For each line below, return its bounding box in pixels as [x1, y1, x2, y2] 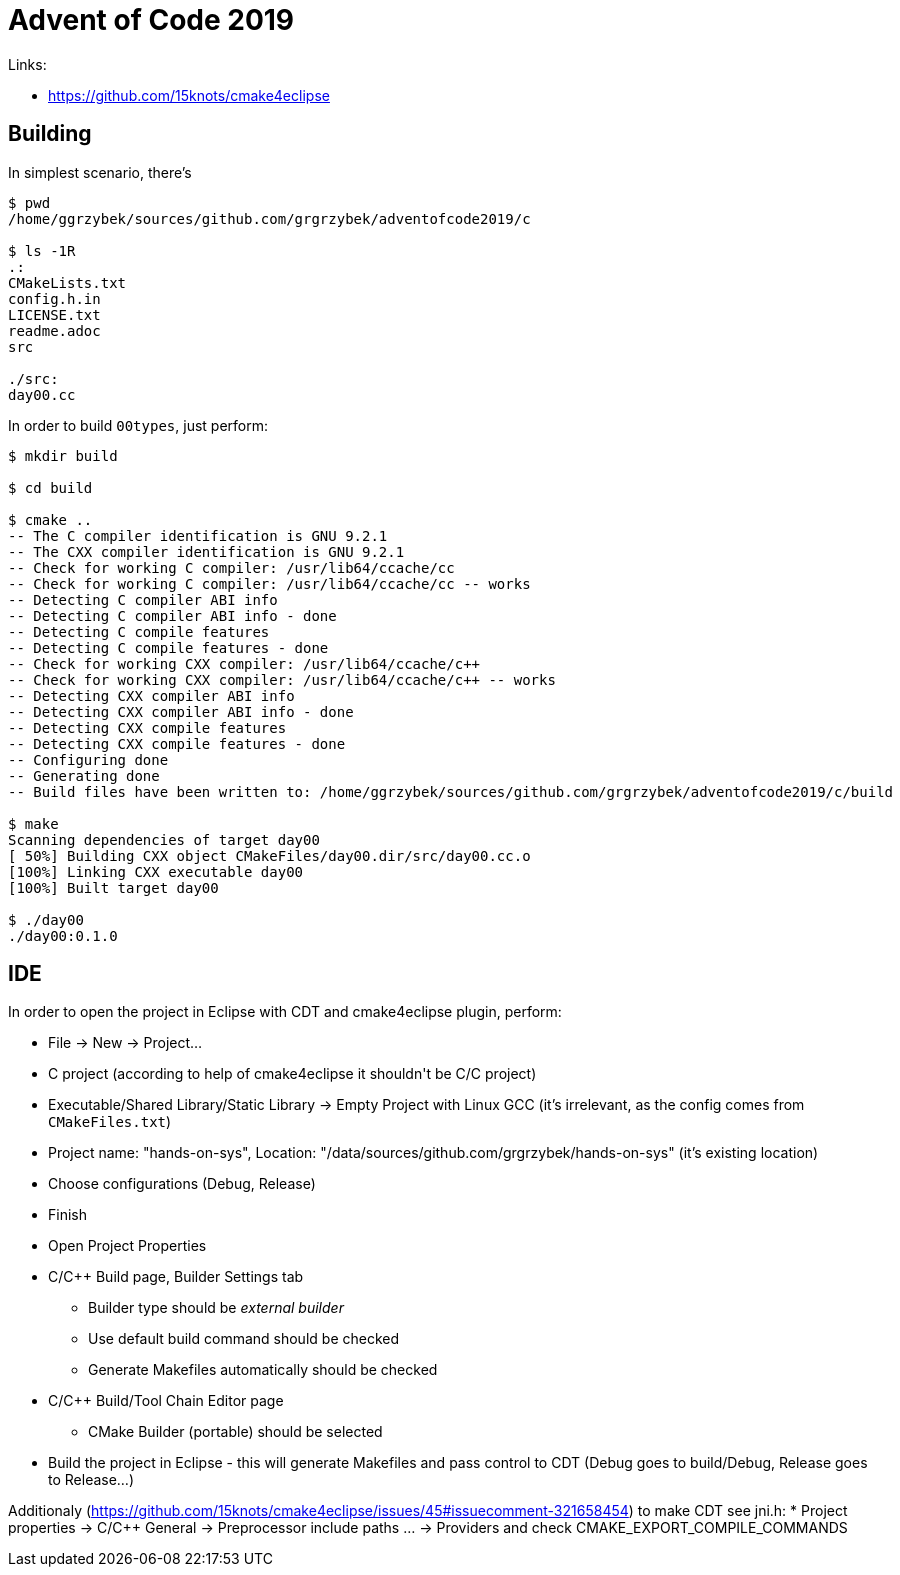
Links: [8, 55, 47, 73]
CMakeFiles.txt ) [48, 1113, 172, 1131]
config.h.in [8, 290, 101, 307]
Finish [48, 1206, 87, 1224]
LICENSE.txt [8, 306, 101, 323]
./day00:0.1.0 [8, 927, 118, 944]
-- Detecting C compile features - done [8, 639, 329, 656]
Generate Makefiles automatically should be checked [88, 1361, 438, 1379]
